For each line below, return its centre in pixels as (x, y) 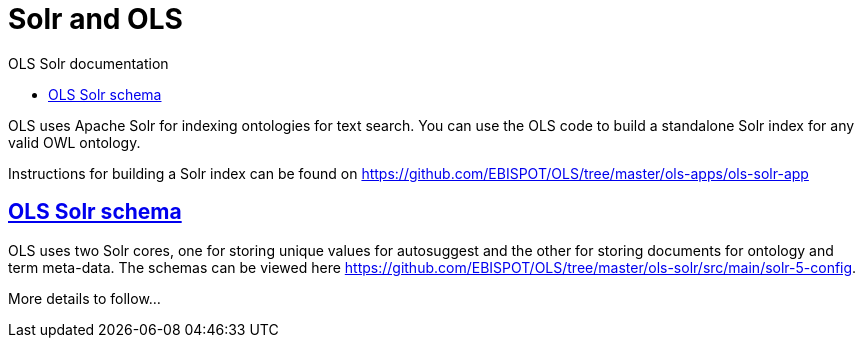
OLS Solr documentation (88, 63)
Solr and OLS (95, 19)
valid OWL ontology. (74, 142)
